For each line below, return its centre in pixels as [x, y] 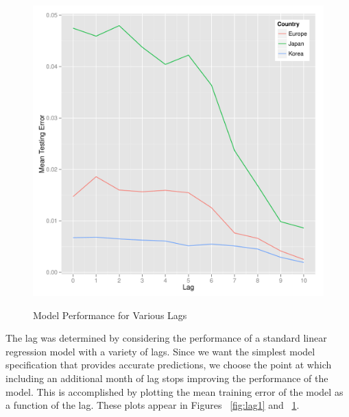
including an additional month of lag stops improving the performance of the [167, 378]
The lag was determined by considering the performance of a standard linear [166, 338]
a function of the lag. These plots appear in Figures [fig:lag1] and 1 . [153, 405]
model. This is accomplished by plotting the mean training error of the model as [174, 391]
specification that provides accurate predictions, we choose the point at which [169, 365]
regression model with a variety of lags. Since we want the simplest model [160, 351]
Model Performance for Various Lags [110, 315]
